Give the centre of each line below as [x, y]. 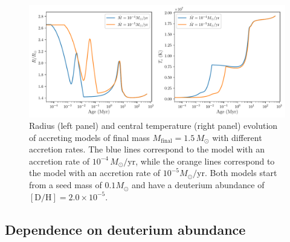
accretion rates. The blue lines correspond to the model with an [147, 149]
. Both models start [241, 173]
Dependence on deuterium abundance [125, 229]
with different [237, 137]
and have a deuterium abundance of [198, 185]
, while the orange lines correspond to [205, 161]
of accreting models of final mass [89, 137]
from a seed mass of [66, 185]
